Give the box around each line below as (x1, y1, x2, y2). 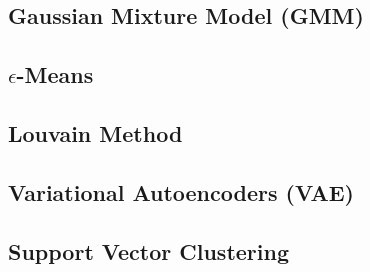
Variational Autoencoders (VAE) (8, 176, 354, 207)
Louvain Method (8, 117, 183, 148)
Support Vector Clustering (8, 235, 289, 266)
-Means (16, 59, 94, 90)
